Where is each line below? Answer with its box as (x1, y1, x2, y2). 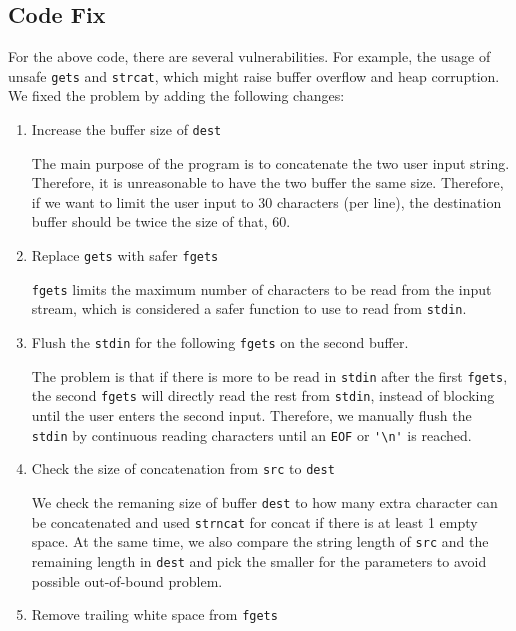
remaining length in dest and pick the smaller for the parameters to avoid (31, 550, 487, 571)
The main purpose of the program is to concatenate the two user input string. (31, 152, 510, 173)
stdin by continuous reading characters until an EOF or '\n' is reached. (31, 424, 472, 445)
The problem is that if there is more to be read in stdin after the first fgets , (31, 365, 508, 386)
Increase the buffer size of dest (31, 119, 222, 140)
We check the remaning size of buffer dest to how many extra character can (31, 491, 498, 512)
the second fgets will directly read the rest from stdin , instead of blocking (31, 385, 495, 406)
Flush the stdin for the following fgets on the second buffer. (31, 332, 409, 353)
